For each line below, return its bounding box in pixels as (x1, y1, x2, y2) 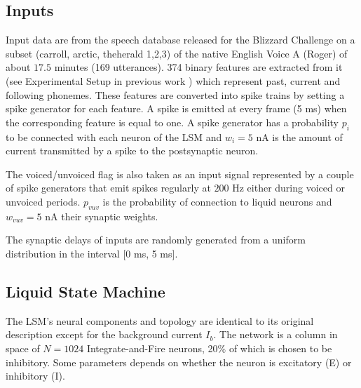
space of (6, 340, 40, 355)
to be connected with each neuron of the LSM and (6, 129, 222, 144)
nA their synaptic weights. (45, 208, 158, 223)
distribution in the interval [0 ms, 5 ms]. (6, 246, 178, 260)
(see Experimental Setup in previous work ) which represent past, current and (6, 73, 341, 88)
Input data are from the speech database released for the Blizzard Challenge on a (6, 32, 355, 47)
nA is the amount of (256, 129, 343, 144)
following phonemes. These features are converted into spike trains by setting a (6, 87, 345, 102)
